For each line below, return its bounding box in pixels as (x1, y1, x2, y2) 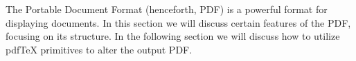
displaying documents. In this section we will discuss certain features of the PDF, (6, 15, 351, 29)
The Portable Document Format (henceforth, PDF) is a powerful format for (6, 2, 328, 16)
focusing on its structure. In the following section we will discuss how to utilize (6, 29, 340, 43)
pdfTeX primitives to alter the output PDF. (6, 42, 193, 56)
